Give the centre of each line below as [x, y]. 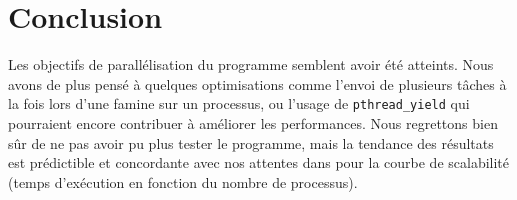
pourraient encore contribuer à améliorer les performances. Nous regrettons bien [253, 122]
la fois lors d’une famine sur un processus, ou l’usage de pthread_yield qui [239, 103]
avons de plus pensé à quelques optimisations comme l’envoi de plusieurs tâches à [257, 83]
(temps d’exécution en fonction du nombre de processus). [183, 181]
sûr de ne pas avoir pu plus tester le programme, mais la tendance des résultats [251, 142]
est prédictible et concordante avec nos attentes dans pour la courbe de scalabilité [259, 162]
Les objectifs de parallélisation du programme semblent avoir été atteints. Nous [251, 64]
